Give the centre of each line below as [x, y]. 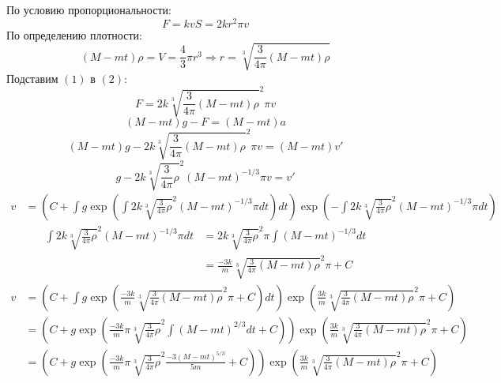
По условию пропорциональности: [89, 9]
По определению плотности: [74, 34]
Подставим [32, 78]
